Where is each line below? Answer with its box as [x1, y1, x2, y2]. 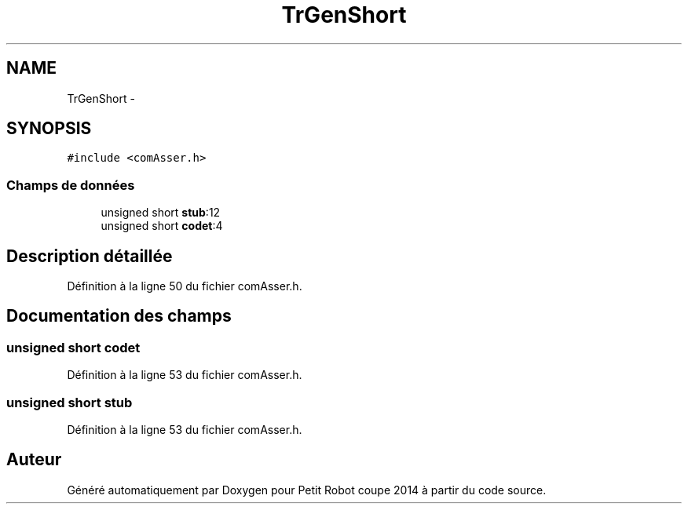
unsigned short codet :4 [101, 219, 223, 233]
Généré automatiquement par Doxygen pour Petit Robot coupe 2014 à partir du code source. [67, 483, 547, 497]
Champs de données [6, 177, 135, 193]
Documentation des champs [6, 306, 232, 326]
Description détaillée [6, 246, 173, 266]
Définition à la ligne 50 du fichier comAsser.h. [67, 279, 302, 293]
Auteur [6, 450, 62, 470]
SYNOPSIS [6, 118, 92, 139]
